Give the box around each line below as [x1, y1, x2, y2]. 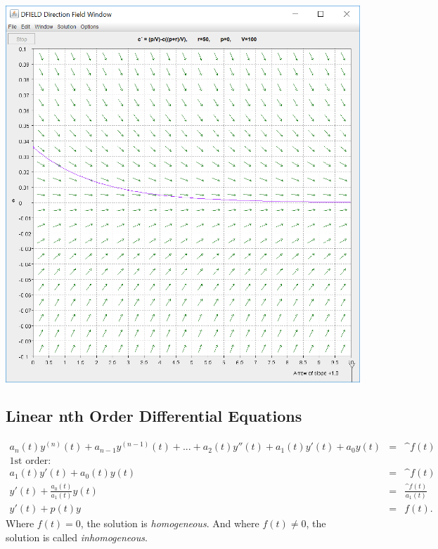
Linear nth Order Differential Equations [6, 405, 302, 427]
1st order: [9, 456, 51, 467]
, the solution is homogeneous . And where [80, 516, 259, 531]
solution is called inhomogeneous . [6, 529, 148, 544]
